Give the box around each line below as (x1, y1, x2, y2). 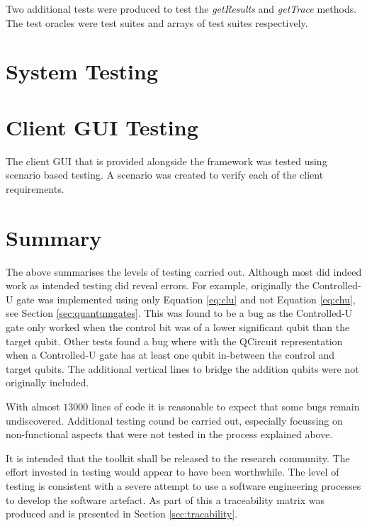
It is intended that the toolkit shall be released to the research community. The (6, 450, 350, 465)
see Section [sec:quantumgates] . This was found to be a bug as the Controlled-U (6, 306, 353, 320)
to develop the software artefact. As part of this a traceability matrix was (6, 492, 325, 507)
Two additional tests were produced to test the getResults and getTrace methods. (6, 1, 357, 16)
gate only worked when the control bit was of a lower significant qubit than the (6, 319, 350, 334)
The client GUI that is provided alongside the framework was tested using (6, 153, 327, 168)
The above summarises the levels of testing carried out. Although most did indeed (6, 264, 362, 279)
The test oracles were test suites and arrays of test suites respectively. (6, 15, 308, 30)
